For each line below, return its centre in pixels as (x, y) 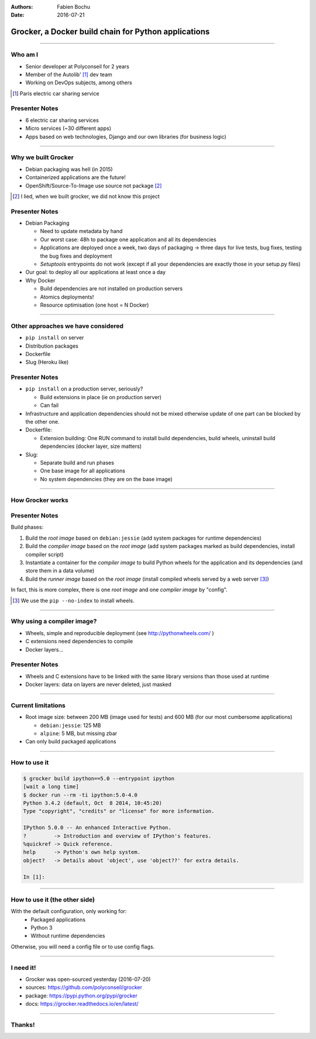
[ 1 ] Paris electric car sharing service (56, 93)
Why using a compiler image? (54, 622)
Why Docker (40, 280)
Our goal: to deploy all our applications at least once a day (96, 272)
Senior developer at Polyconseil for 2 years (78, 66)
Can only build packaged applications (71, 742)
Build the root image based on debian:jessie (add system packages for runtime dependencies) (143, 538)
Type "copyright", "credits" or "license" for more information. (119, 811)
